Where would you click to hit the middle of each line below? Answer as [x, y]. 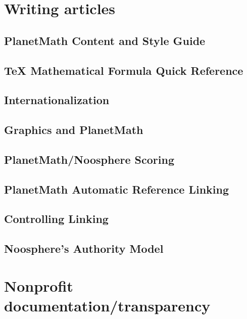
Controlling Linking [56, 219]
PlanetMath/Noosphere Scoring [89, 159]
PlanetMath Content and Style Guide [105, 40]
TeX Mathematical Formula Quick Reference [124, 70]
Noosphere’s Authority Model [84, 248]
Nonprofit [39, 285]
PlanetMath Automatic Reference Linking [117, 189]
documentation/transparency [107, 305]
